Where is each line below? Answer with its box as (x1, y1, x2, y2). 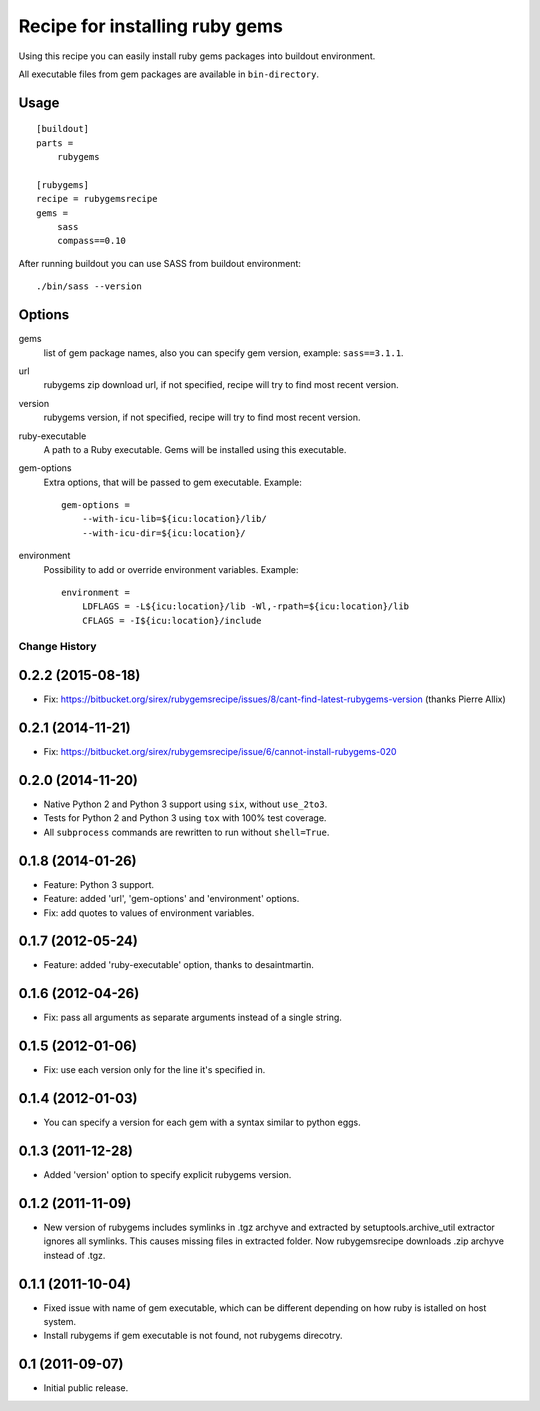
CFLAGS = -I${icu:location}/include (81, 615, 262, 626)
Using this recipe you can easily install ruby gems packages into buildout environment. (18, 50, 376, 62)
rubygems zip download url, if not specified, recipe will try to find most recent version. (43, 379, 399, 391)
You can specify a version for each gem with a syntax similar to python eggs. (43, 1116, 361, 1129)
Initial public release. (43, 1382, 129, 1394)
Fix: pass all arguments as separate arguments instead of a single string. (43, 1011, 342, 1024)
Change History (18, 639, 97, 653)
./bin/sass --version (36, 281, 142, 292)
